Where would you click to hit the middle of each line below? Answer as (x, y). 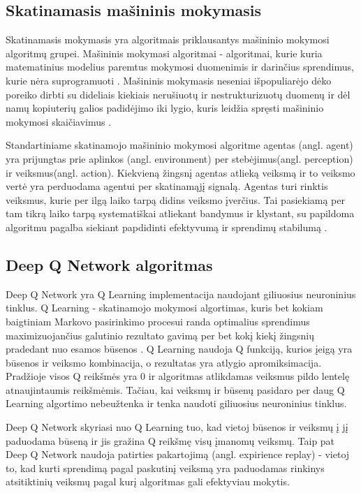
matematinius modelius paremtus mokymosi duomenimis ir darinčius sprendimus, (180, 67)
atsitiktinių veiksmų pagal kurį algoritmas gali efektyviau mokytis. (148, 481)
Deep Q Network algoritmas (109, 264)
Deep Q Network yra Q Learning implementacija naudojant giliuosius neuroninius (181, 294)
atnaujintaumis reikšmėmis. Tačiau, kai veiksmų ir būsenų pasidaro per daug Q (175, 389)
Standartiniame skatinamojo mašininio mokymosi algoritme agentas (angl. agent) (179, 145)
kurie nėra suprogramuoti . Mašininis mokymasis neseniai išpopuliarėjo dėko (169, 80)
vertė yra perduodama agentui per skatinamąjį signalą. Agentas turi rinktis (167, 186)
